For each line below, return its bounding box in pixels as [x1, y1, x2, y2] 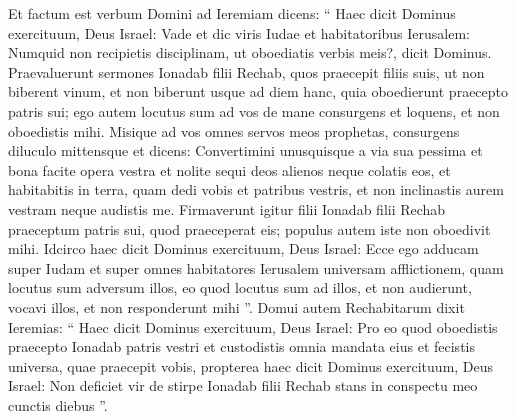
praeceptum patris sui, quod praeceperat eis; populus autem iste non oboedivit [8, 218, 491, 239]
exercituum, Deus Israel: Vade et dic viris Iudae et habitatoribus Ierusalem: [8, 22, 470, 43]
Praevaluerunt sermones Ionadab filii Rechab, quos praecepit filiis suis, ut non [8, 61, 485, 82]
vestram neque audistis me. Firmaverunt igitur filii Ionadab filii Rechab [8, 198, 446, 219]
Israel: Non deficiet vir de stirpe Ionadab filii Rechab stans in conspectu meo [8, 375, 478, 396]
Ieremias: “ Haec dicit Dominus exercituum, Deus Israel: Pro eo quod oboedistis [8, 316, 498, 337]
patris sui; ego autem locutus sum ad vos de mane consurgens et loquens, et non [8, 100, 500, 121]
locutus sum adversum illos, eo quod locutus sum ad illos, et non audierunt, [8, 277, 472, 298]
